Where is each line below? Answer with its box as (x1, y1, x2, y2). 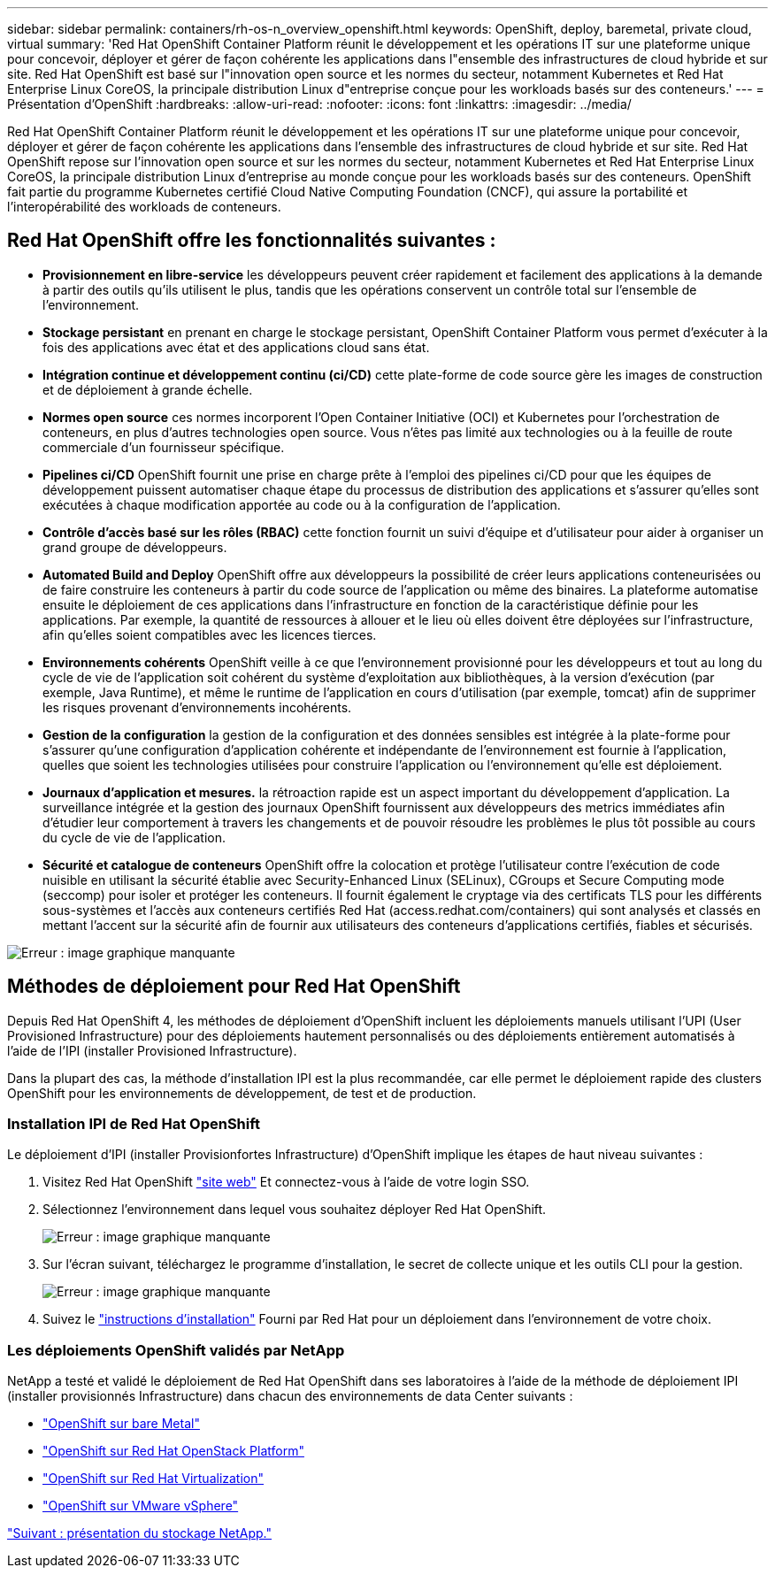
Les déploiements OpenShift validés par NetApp (7, 1341, 345, 1359)
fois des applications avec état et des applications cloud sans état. (42, 339, 430, 355)
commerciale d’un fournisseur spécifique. (42, 439, 285, 455)
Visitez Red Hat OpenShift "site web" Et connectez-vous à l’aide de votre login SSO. (42, 1174, 530, 1190)
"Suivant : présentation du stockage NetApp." (7, 1525, 272, 1541)
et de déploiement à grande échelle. (42, 381, 253, 397)
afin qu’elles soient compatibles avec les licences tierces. (42, 626, 377, 642)
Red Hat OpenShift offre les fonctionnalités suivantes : (7, 229, 496, 252)
